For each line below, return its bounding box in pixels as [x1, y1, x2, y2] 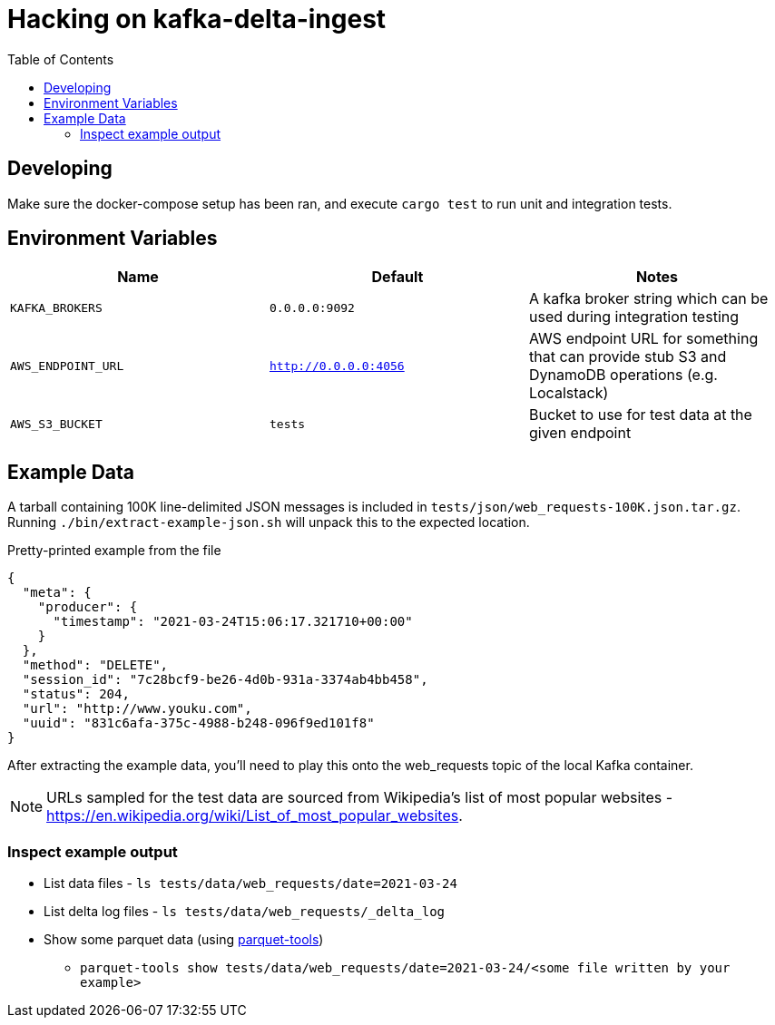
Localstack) [528, 384, 609, 403]
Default [371, 268, 424, 287]
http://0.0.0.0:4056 [269, 358, 405, 373]
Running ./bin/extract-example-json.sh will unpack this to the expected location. [7, 514, 530, 531]
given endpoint [528, 424, 632, 443]
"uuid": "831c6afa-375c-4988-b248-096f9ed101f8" [22, 716, 375, 731]
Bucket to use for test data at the [528, 405, 752, 425]
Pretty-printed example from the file [7, 542, 221, 559]
